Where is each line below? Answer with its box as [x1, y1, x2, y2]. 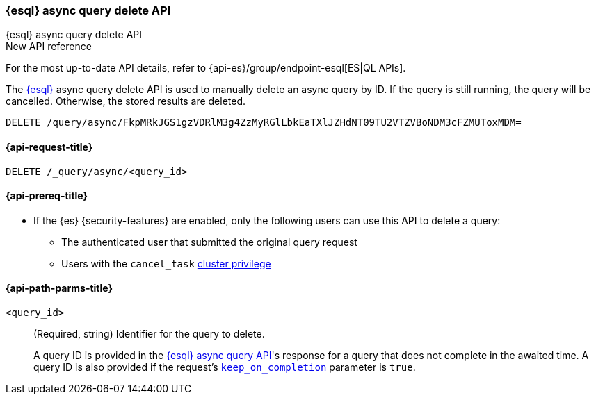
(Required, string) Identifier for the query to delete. [33, 328, 265, 340]
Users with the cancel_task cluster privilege [61, 257, 271, 269]
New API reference [6, 40, 92, 53]
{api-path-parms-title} [6, 282, 113, 294]
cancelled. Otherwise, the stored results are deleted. [6, 95, 246, 108]
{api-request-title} [6, 140, 93, 153]
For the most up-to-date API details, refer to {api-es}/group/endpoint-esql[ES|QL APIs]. [6, 62, 406, 74]
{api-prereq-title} [6, 190, 88, 202]
